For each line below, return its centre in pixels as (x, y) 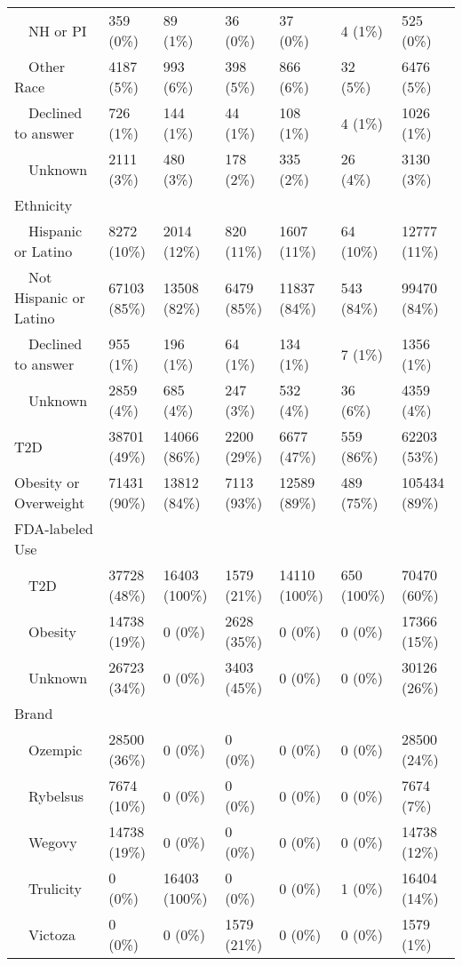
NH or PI (58, 30)
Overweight (50, 503)
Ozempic (56, 749)
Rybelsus (56, 795)
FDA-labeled (54, 528)
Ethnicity (44, 205)
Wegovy (53, 842)
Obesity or (47, 482)
